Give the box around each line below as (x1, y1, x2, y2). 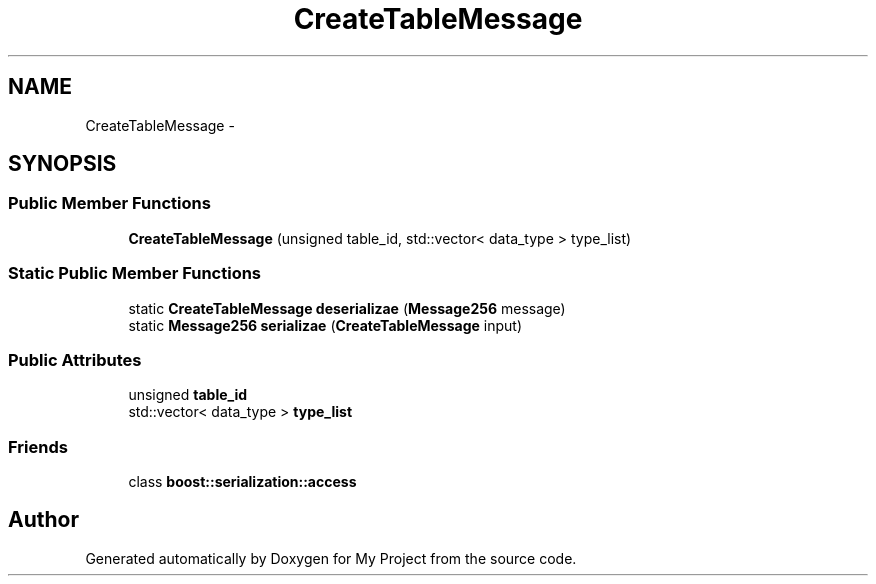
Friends (8, 436, 68, 457)
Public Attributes (8, 349, 142, 370)
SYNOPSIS (8, 151, 117, 177)
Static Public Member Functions (8, 263, 262, 284)
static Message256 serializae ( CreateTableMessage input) (128, 316, 522, 334)
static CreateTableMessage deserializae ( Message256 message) (128, 299, 566, 317)
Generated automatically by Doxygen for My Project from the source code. (85, 549, 577, 567)
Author (8, 507, 79, 533)
